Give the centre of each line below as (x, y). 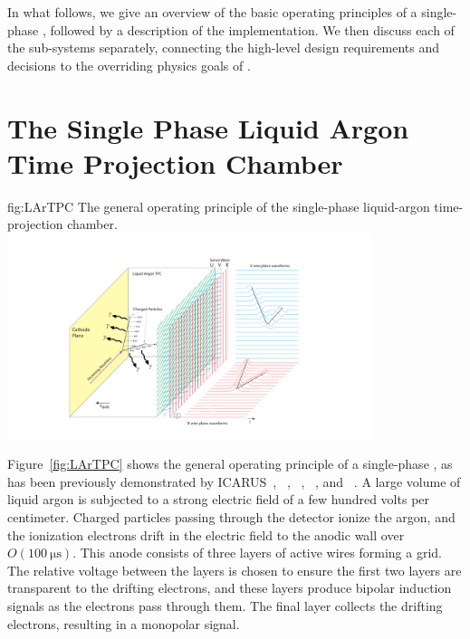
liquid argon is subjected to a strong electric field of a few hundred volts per (219, 499)
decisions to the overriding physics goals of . (129, 65)
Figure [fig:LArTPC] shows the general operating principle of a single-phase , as (230, 464)
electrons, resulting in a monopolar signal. (124, 623)
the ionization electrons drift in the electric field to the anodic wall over (206, 534)
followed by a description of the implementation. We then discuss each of (252, 29)
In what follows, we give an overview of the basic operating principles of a (212, 12)
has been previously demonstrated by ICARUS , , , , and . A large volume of (234, 481)
